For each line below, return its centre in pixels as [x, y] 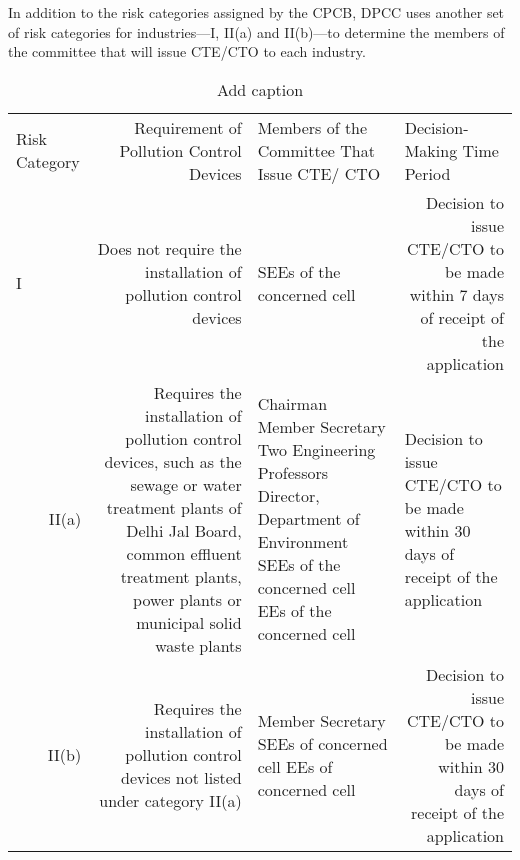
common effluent [184, 553]
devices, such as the [173, 461]
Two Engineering [316, 450]
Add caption [260, 89]
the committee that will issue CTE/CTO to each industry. [187, 51]
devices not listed [181, 778]
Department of [308, 519]
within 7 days [456, 294]
